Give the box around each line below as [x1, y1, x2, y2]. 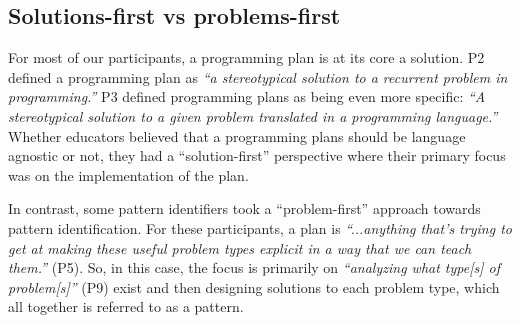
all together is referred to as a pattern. [8, 296, 244, 317]
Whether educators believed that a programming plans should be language [8, 125, 466, 146]
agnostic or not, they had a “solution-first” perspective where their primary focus [8, 145, 506, 166]
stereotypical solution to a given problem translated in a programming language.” [8, 105, 498, 126]
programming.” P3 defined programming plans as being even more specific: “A [8, 86, 486, 107]
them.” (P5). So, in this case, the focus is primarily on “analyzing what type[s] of [8, 257, 500, 278]
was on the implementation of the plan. [8, 164, 249, 185]
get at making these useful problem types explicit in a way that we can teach [8, 237, 472, 258]
